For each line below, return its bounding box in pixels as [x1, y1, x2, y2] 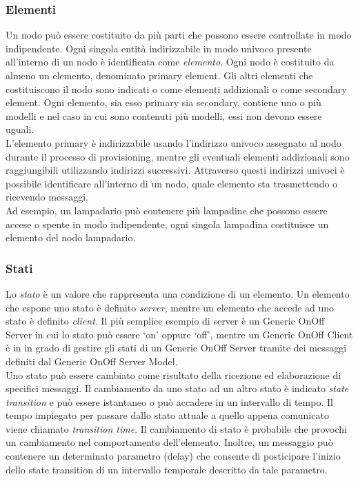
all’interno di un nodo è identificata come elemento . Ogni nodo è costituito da [6, 54, 335, 69]
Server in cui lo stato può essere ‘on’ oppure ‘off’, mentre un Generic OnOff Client [6, 327, 353, 341]
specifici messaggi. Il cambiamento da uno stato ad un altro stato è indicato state [6, 381, 349, 396]
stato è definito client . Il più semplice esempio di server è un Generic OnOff [6, 314, 325, 328]
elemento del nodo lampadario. [6, 230, 136, 245]
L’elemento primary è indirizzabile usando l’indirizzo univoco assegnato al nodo [6, 135, 341, 150]
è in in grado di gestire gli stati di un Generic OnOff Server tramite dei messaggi [6, 340, 347, 355]
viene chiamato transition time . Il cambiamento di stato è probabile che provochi [6, 421, 347, 436]
